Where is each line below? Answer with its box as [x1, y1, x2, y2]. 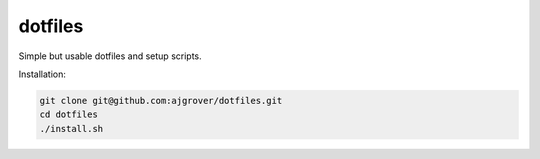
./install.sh [39, 123, 104, 134]
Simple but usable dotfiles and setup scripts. [18, 50, 202, 62]
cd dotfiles [39, 109, 99, 120]
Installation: [18, 68, 67, 80]
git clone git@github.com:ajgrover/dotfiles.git [39, 95, 283, 106]
